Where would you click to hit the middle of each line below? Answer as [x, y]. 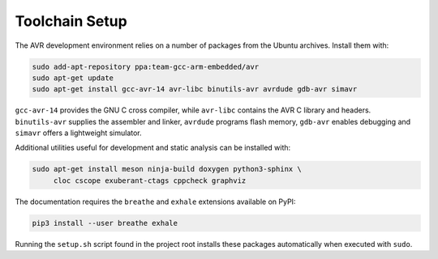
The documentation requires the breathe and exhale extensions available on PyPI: [155, 202]
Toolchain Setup [71, 21]
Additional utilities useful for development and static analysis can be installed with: [153, 148]
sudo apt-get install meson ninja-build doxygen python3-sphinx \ [167, 169]
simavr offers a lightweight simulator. [78, 133]
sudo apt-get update [73, 78]
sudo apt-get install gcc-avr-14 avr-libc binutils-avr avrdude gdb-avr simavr [195, 89]
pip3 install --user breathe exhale [105, 223]
